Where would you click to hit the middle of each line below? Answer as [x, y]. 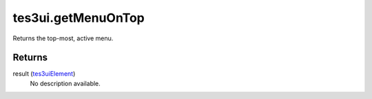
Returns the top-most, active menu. [63, 38]
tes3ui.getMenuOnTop [79, 18]
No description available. [65, 83]
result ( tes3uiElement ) [44, 74]
